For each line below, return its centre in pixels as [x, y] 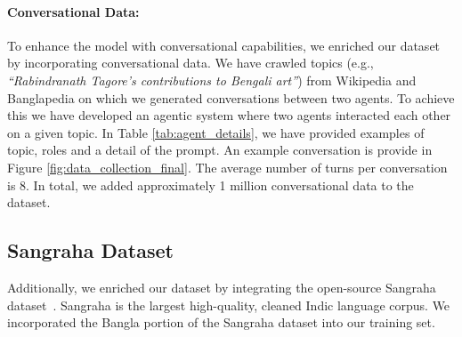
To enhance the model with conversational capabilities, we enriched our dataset [224, 45]
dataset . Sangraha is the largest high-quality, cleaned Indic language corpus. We [229, 305]
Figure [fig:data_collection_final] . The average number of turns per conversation [227, 167]
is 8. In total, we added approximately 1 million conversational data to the [211, 185]
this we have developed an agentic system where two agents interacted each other [229, 115]
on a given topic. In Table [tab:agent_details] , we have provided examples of [216, 132]
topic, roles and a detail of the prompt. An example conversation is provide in [220, 150]
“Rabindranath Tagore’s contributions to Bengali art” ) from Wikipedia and [212, 80]
